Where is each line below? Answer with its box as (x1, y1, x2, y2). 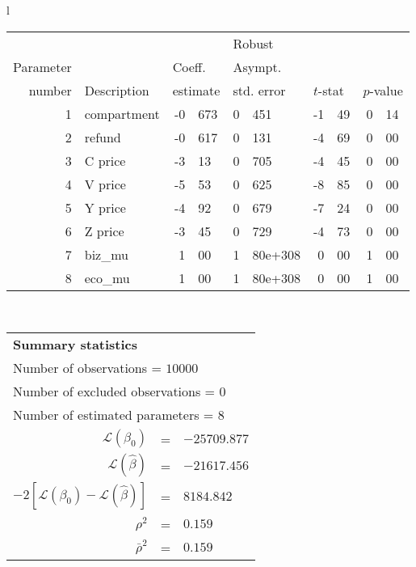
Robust (233, 33, 274, 53)
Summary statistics (13, 335, 138, 354)
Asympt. (233, 57, 282, 76)
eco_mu (84, 268, 130, 287)
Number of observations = (13, 358, 162, 378)
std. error (233, 80, 286, 99)
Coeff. (172, 57, 206, 76)
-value (369, 80, 403, 99)
